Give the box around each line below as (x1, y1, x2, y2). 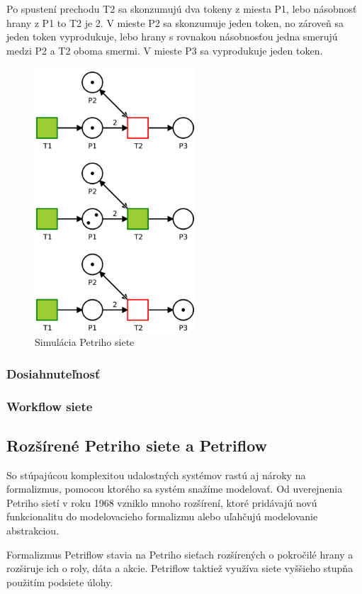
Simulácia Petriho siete (35, 335, 135, 349)
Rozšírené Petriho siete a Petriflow (6, 434, 267, 456)
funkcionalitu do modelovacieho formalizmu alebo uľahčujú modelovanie (6, 509, 318, 524)
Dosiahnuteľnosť (6, 364, 101, 382)
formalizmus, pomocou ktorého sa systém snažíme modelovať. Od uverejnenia (6, 481, 343, 496)
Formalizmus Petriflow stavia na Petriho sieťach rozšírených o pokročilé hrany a (6, 547, 353, 561)
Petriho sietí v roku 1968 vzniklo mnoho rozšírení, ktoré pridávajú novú (6, 495, 317, 510)
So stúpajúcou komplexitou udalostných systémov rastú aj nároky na (6, 467, 306, 482)
